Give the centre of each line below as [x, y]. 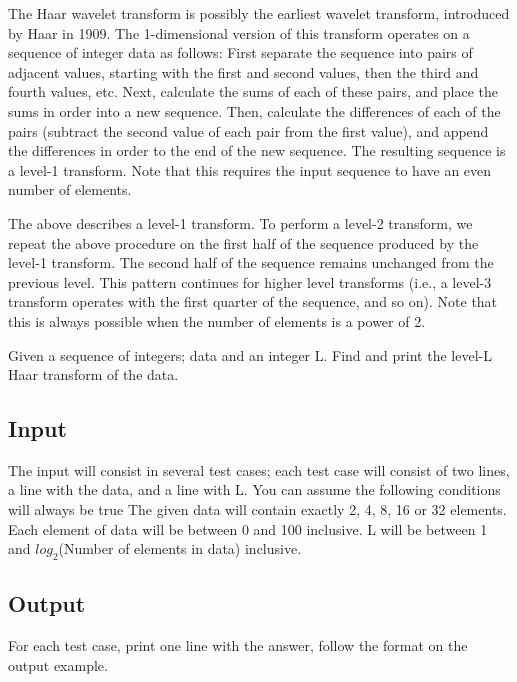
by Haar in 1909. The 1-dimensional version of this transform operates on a [239, 32]
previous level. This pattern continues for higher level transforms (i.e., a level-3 [250, 281]
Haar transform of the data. [93, 374]
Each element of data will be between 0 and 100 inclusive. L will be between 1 [248, 528]
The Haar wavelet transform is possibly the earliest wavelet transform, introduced [259, 13]
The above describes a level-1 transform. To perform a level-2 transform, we [240, 222]
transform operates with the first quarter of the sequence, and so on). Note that [253, 301]
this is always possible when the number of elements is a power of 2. [217, 320]
